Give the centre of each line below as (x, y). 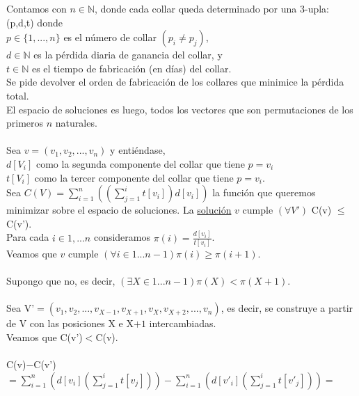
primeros (25, 123)
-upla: (317, 8)
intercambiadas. (183, 323)
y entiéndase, (138, 150)
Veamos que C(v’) (45, 336)
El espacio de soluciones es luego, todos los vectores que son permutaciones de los (180, 109)
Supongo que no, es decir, (61, 281)
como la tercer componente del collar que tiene (134, 177)
